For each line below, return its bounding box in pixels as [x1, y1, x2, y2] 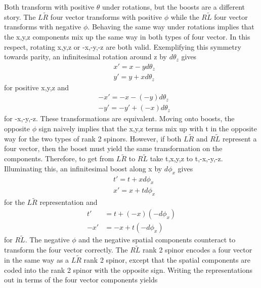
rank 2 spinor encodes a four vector [143, 244, 252, 255]
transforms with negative [4, 21, 81, 32]
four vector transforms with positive [50, 11, 162, 22]
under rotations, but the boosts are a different [102, 2, 245, 12]
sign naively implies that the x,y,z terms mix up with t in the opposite [38, 123, 257, 133]
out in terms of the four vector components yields [4, 274, 158, 285]
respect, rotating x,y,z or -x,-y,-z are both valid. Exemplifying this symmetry [4, 41, 241, 52]
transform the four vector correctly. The [4, 244, 128, 255]
